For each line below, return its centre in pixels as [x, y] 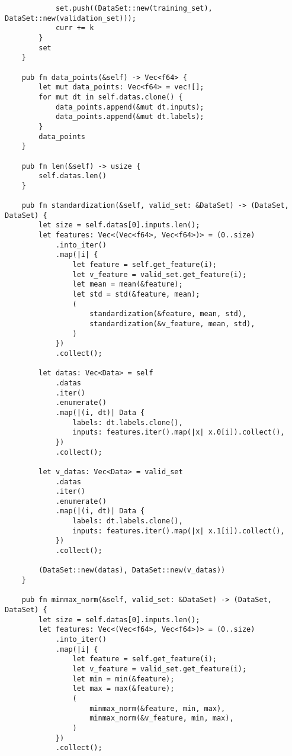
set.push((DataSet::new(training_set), [134, 8]
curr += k [75, 28]
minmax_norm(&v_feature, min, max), [162, 718]
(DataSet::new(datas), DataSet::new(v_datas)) [132, 570]
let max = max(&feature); [123, 689]
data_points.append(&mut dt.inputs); [130, 107]
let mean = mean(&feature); [128, 284]
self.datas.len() [73, 176]
